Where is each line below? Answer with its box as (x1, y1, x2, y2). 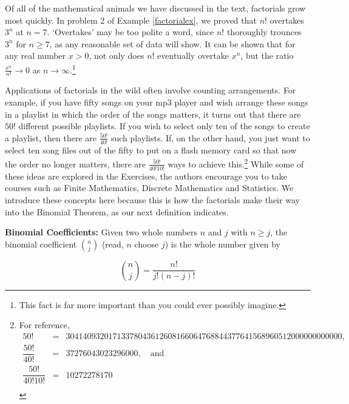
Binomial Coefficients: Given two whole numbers (5, 226, 198, 238)
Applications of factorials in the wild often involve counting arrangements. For (5, 84, 296, 96)
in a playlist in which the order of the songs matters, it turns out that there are (5, 107, 301, 120)
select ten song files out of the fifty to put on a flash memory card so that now (5, 143, 297, 156)
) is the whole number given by (164, 237, 280, 250)
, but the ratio (240, 49, 294, 62)
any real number (5, 49, 66, 62)
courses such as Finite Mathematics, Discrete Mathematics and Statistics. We (5, 181, 294, 194)
